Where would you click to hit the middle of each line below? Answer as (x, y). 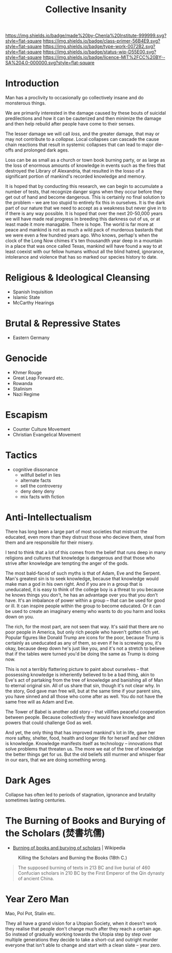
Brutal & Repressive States (63, 323)
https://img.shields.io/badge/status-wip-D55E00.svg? (100, 52)
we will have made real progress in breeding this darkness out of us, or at (83, 219)
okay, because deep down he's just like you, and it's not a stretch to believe (85, 648)
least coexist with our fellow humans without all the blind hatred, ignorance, (85, 251)
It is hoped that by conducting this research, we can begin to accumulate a (84, 186)
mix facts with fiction (42, 496)
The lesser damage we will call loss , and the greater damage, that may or (82, 134)
